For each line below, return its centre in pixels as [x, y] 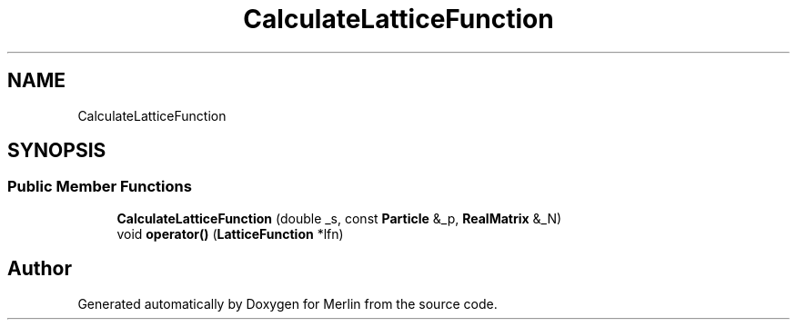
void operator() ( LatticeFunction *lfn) [230, 233]
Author [40, 269]
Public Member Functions [100, 187]
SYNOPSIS [57, 151]
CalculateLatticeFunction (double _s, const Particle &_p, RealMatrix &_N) [339, 218]
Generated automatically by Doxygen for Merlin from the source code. [288, 303]
